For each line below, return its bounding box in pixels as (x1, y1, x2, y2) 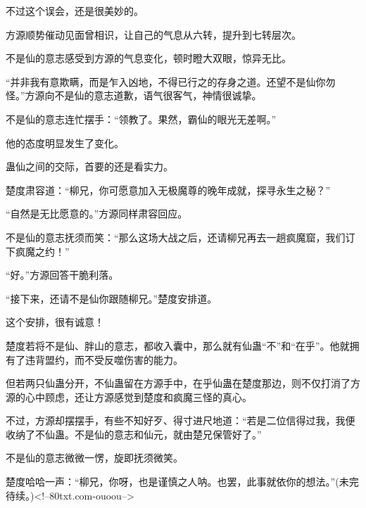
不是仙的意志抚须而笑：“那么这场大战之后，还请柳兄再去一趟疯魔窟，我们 (6, 229, 346, 244)
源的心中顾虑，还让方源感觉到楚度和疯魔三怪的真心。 (6, 389, 252, 404)
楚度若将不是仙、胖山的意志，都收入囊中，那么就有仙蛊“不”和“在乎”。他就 (6, 338, 350, 353)
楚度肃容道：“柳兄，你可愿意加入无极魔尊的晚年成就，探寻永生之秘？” (6, 182, 331, 197)
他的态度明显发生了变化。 (6, 135, 124, 150)
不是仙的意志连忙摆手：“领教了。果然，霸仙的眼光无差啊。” (6, 111, 277, 126)
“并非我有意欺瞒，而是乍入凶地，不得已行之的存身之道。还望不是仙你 (6, 74, 326, 89)
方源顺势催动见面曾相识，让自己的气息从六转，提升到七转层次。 (6, 27, 301, 42)
